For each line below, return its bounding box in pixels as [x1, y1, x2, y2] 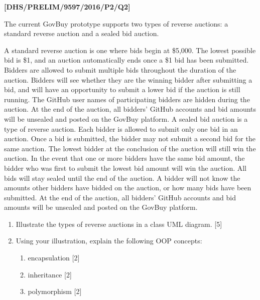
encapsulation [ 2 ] [28, 252, 80, 263]
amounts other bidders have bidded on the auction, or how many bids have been [4, 182, 251, 193]
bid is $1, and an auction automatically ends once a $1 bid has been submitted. [4, 55, 249, 65]
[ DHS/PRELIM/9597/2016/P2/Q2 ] [4, 2, 131, 12]
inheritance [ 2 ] [28, 269, 72, 279]
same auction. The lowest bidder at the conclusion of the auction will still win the [4, 143, 256, 153]
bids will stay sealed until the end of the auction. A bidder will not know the [4, 172, 240, 183]
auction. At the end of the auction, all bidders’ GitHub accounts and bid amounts [4, 104, 256, 114]
